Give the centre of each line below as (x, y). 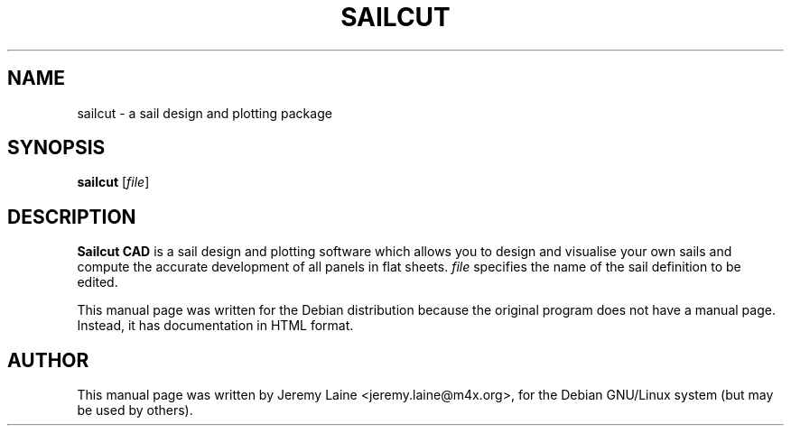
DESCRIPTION (72, 216)
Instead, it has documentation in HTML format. (215, 326)
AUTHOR (48, 360)
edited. (98, 282)
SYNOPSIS (56, 148)
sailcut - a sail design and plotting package (205, 113)
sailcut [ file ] (113, 182)
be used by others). (135, 410)
